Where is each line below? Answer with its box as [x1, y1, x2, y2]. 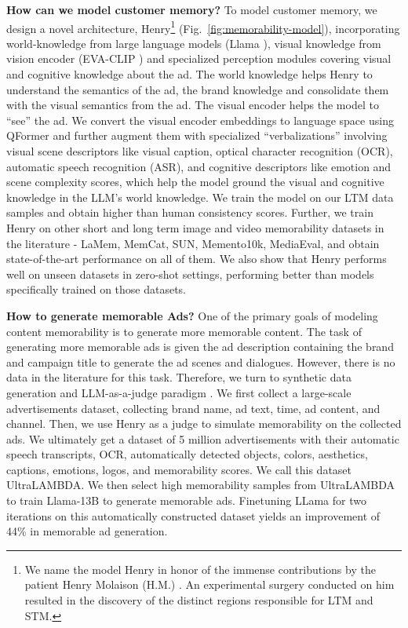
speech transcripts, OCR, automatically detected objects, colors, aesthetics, [6, 446, 368, 462]
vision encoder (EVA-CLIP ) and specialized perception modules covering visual [6, 50, 392, 67]
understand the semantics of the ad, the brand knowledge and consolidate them [6, 81, 389, 97]
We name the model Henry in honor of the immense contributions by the [24, 560, 376, 577]
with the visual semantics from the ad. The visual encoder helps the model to [6, 97, 379, 113]
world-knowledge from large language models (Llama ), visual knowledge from [6, 35, 381, 51]
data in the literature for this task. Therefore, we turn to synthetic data [6, 369, 352, 385]
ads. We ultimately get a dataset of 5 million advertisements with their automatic [6, 430, 399, 447]
